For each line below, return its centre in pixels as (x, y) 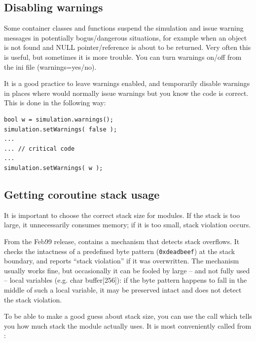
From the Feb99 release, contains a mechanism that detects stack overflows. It (122, 241)
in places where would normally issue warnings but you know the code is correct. (126, 93)
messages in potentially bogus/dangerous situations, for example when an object (126, 37)
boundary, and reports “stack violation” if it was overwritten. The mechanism (122, 261)
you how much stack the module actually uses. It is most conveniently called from (128, 325)
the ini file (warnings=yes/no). (50, 66)
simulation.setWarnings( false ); (61, 129)
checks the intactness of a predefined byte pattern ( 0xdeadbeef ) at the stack (120, 251)
